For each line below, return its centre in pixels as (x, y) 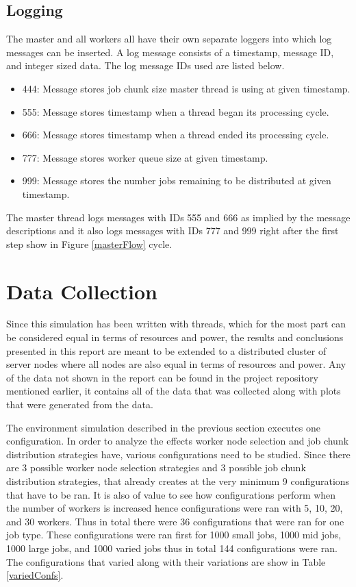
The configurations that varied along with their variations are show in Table (166, 561)
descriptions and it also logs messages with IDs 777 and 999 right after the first (173, 230)
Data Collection (82, 291)
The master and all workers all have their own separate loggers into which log (169, 39)
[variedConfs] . (35, 575)
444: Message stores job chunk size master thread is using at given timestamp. (186, 88)
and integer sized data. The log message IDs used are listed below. (145, 65)
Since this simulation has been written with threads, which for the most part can (176, 324)
